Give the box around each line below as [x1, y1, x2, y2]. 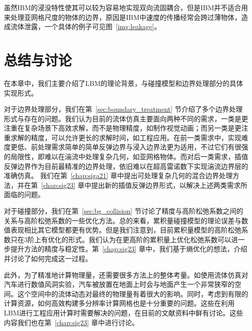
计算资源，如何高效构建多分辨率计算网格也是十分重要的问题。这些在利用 [4, 298, 235, 308]
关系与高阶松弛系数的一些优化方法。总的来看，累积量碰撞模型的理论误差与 [4, 215, 241, 225]
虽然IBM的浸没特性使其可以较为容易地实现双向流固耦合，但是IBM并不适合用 [4, 2, 248, 12]
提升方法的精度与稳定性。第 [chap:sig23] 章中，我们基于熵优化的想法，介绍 [10, 244, 248, 254]
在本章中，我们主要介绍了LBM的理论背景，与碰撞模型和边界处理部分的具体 [4, 78, 243, 88]
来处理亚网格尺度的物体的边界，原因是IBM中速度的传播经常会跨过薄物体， [4, 12, 241, 22]
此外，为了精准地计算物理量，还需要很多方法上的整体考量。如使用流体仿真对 [4, 269, 248, 280]
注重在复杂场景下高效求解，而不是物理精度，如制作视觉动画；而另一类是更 [4, 123, 241, 133]
